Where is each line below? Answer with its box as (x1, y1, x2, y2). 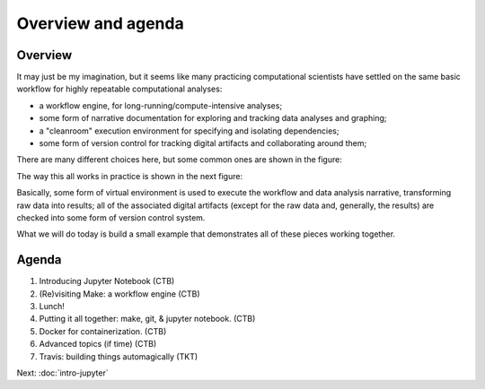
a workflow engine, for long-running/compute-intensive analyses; (39, 99, 283, 111)
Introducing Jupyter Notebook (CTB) (39, 276, 175, 287)
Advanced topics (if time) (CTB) (39, 339, 157, 350)
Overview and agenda (16, 13, 184, 33)
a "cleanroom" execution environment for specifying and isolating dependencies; (39, 125, 339, 136)
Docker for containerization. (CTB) (39, 325, 167, 336)
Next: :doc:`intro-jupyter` (16, 367, 109, 378)
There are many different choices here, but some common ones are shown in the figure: (16, 154, 343, 165)
